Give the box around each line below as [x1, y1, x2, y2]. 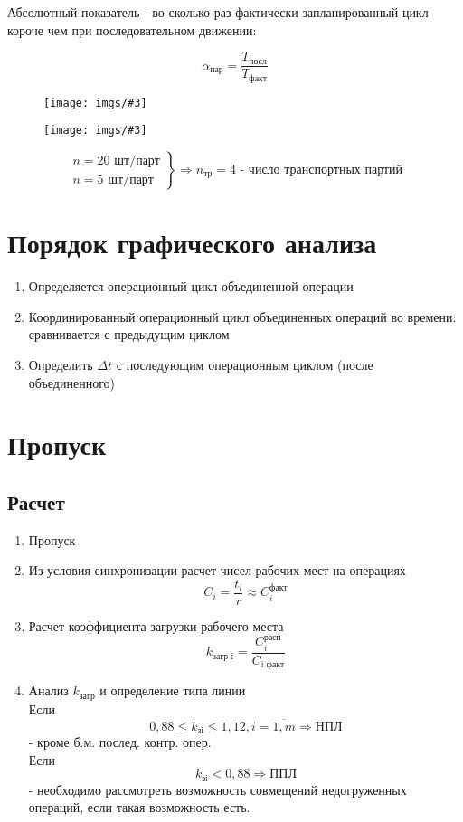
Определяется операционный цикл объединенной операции [28, 277, 354, 296]
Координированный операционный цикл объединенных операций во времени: [28, 307, 457, 326]
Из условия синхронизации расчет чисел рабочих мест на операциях [28, 561, 406, 580]
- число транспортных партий [240, 164, 403, 177]
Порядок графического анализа [7, 224, 377, 261]
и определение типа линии [99, 681, 246, 700]
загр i [213, 651, 234, 661]
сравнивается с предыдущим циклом [28, 325, 230, 344]
